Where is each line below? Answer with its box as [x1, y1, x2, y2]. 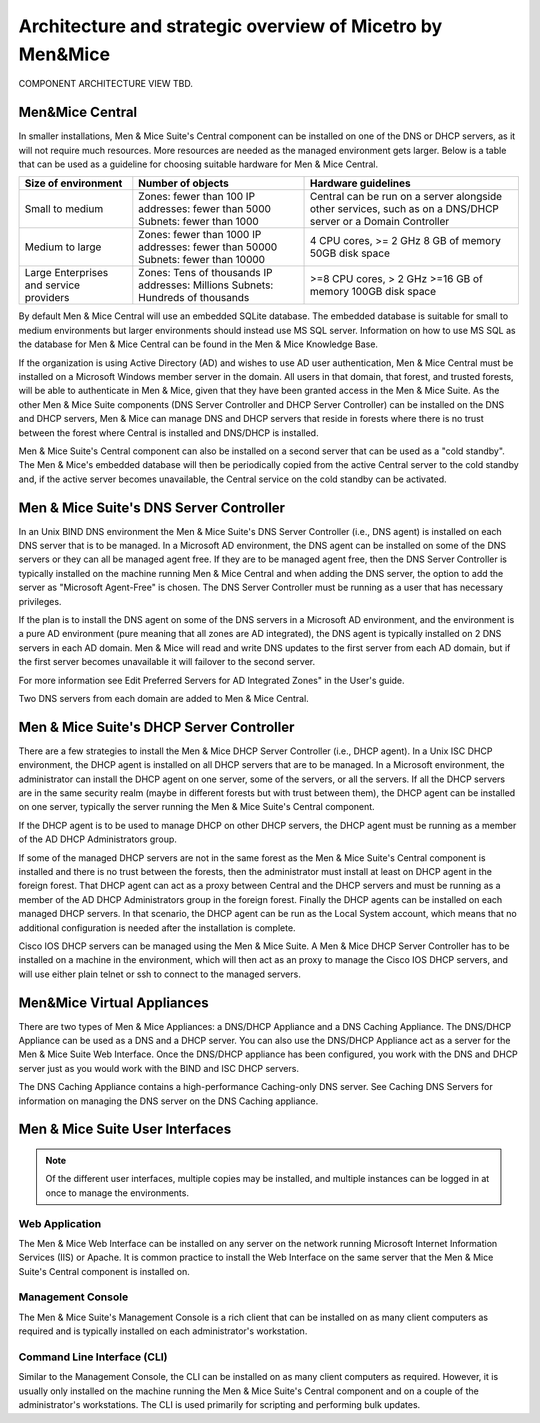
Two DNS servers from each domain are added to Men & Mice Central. [18, 692, 309, 704]
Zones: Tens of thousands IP [138, 266, 274, 280]
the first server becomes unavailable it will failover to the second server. [18, 656, 316, 668]
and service [24, 278, 80, 292]
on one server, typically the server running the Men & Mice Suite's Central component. [18, 801, 375, 813]
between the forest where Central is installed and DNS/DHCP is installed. [18, 426, 319, 439]
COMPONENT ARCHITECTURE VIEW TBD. [18, 78, 194, 90]
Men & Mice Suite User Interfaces [18, 1121, 232, 1138]
